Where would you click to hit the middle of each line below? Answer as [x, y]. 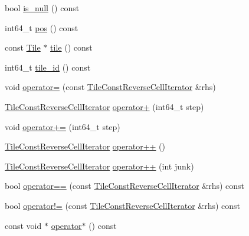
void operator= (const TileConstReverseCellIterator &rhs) [110, 87]
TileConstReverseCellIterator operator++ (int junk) [99, 166]
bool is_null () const [42, 8]
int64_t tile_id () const [48, 67]
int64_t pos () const [42, 27]
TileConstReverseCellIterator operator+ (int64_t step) [104, 106]
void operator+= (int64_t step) [63, 126]
